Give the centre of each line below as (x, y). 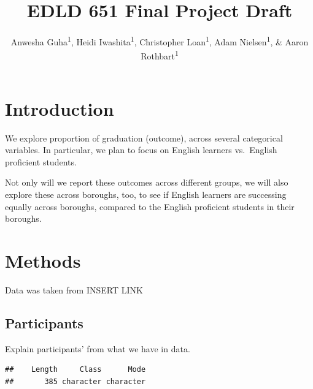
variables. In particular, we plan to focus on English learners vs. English (141, 150)
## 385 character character (75, 381)
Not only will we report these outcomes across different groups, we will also (147, 182)
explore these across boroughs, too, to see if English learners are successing (146, 194)
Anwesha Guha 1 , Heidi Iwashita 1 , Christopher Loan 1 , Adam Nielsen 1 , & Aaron (160, 41)
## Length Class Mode (75, 370)
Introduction (60, 108)
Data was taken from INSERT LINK (74, 289)
